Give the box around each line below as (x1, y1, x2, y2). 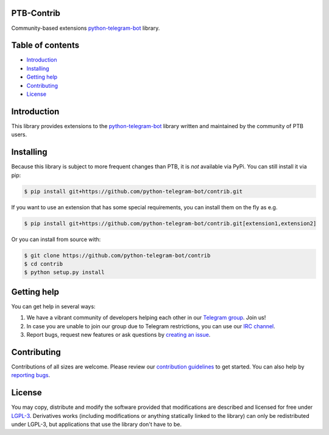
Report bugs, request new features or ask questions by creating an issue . (26, 331, 211, 338)
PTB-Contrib (11, 8, 61, 18)
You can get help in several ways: (11, 303, 96, 310)
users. (11, 131, 27, 138)
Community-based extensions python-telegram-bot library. (11, 24, 160, 32)
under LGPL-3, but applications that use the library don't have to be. (11, 420, 182, 428)
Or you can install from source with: (11, 235, 101, 243)
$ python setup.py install (24, 269, 105, 276)
